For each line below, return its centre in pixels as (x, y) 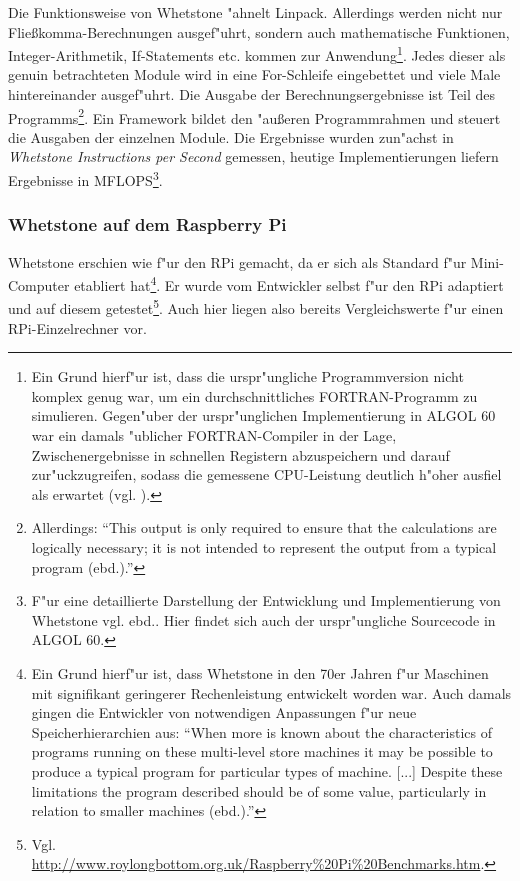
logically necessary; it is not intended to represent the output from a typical (264, 546)
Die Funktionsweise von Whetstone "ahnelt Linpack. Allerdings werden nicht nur (255, 12)
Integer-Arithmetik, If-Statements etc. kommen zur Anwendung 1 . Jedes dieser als (257, 53)
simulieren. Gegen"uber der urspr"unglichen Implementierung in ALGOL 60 (263, 415)
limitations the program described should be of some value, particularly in (259, 790)
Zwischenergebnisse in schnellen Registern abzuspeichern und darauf (240, 454)
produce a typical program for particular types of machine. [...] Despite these (267, 770)
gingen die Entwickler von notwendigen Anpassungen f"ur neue (224, 712)
